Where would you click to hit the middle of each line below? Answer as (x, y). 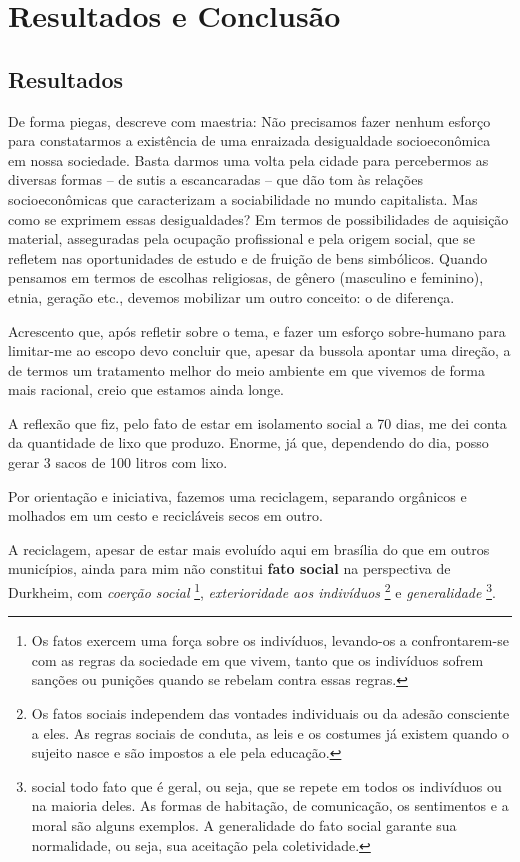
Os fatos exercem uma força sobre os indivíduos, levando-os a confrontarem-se (270, 640)
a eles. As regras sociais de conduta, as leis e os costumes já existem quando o (270, 732)
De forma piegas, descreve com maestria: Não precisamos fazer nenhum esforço (249, 120)
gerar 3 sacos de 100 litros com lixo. (118, 462)
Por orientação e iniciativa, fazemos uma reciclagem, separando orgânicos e (237, 495)
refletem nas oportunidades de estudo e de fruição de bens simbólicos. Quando (248, 257)
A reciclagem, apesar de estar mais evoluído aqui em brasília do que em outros (249, 548)
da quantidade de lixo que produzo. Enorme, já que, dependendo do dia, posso (248, 442)
